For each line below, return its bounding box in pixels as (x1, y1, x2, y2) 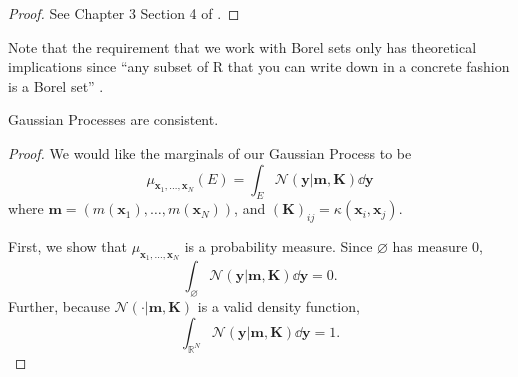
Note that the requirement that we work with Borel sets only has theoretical (8, 36, 477, 57)
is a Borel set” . (8, 75, 104, 96)
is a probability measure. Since (184, 236, 373, 257)
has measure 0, (392, 236, 483, 257)
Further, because (8, 296, 110, 317)
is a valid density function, (197, 296, 360, 317)
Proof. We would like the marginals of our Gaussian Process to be (8, 142, 412, 163)
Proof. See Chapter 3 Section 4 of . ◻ (8, 3, 240, 23)
